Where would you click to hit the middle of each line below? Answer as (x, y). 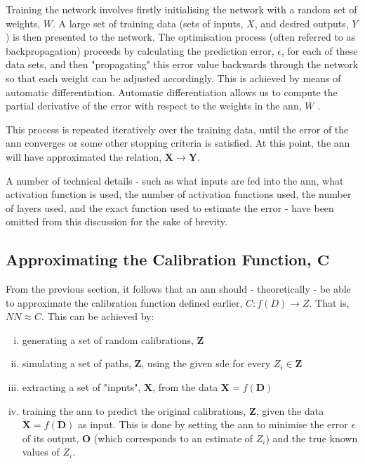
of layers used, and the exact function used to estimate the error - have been (170, 207)
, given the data (290, 410)
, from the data (185, 387)
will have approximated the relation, (84, 156)
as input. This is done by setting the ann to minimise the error (213, 424)
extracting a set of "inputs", (81, 387)
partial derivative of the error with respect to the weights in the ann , (154, 106)
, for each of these (319, 50)
